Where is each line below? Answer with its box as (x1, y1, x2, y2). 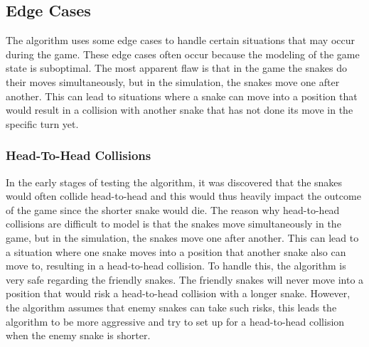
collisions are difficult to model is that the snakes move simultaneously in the (6, 216, 341, 231)
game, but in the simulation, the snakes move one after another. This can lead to (6, 230, 359, 245)
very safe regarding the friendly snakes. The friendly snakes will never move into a (6, 272, 364, 287)
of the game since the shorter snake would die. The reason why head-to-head (6, 202, 340, 217)
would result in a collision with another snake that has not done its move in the (6, 102, 353, 117)
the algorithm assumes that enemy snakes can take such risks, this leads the (6, 299, 337, 314)
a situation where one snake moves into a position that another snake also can (6, 244, 346, 259)
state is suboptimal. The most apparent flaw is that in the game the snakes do (6, 60, 348, 75)
